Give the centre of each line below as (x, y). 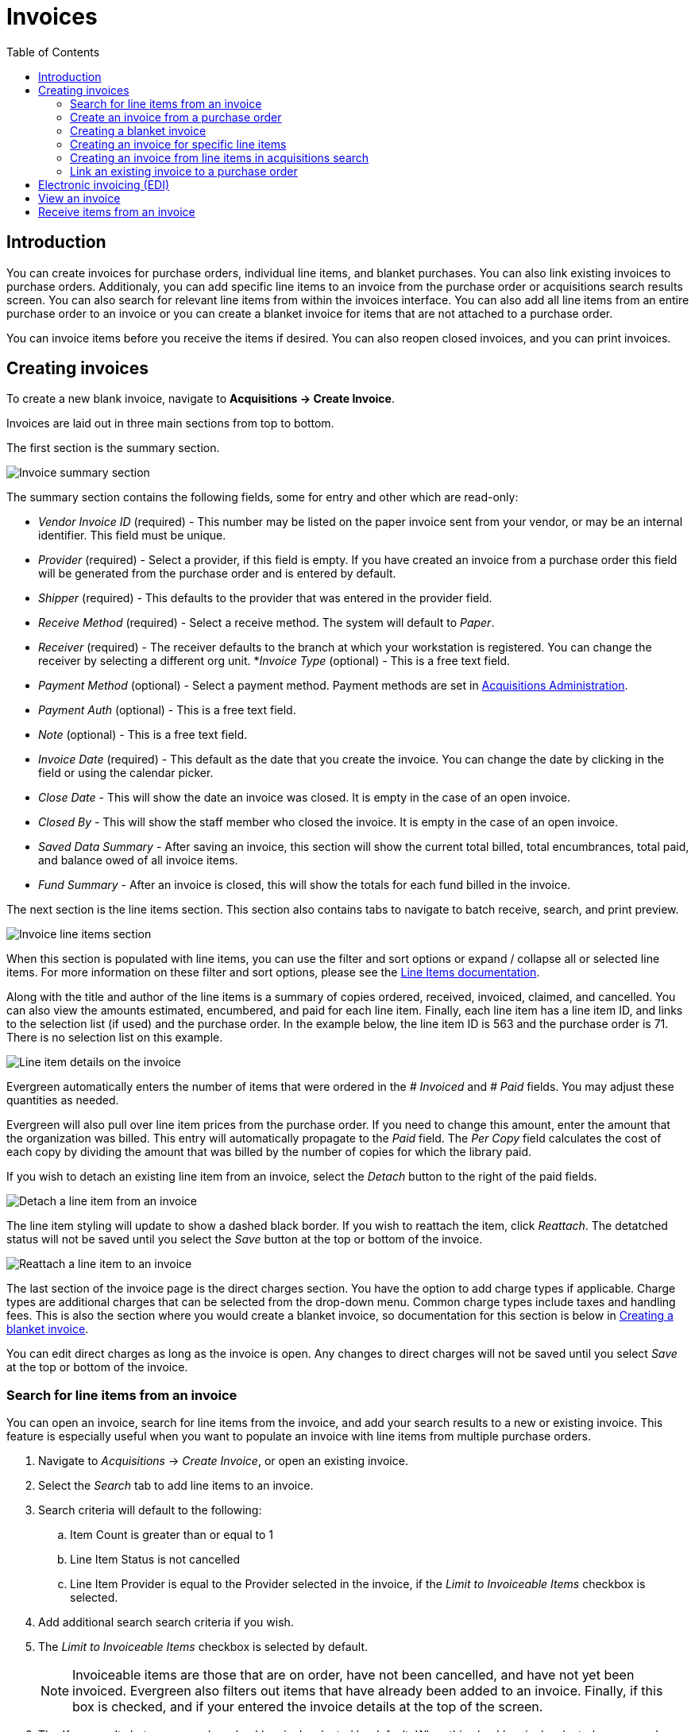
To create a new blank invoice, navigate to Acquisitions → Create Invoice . (201, 399)
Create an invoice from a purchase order (176, 117)
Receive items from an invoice (117, 211)
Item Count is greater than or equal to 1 (172, 1535)
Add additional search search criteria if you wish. (166, 1622)
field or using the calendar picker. (126, 773)
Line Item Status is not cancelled (155, 1560)
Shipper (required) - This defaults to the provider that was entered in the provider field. (265, 598)
